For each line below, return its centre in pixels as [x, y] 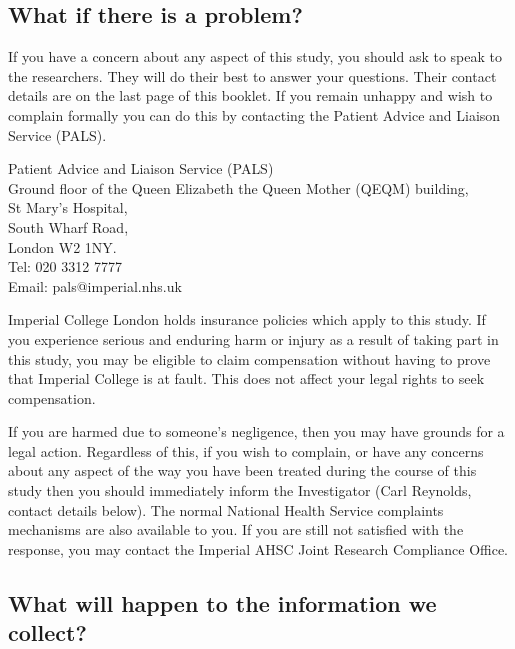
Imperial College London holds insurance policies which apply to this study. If [247, 319]
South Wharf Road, [68, 226]
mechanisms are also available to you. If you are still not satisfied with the [236, 529]
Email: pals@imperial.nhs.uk [95, 285]
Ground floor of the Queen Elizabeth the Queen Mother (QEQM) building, [238, 187]
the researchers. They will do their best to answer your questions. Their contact [252, 75]
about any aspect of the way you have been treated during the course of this [242, 470]
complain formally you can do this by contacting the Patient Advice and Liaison [254, 114]
